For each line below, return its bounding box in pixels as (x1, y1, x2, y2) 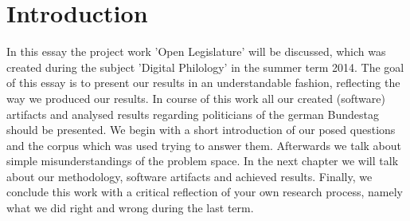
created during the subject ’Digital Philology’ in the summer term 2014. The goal (6, 58, 404, 75)
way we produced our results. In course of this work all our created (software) (6, 89, 385, 106)
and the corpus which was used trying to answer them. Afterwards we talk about (6, 136, 402, 153)
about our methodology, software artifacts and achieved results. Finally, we (6, 168, 373, 184)
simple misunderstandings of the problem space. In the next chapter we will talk (6, 152, 399, 169)
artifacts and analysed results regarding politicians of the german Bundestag (6, 105, 379, 122)
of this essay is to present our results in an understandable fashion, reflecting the (6, 74, 400, 91)
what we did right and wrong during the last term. (6, 199, 254, 216)
